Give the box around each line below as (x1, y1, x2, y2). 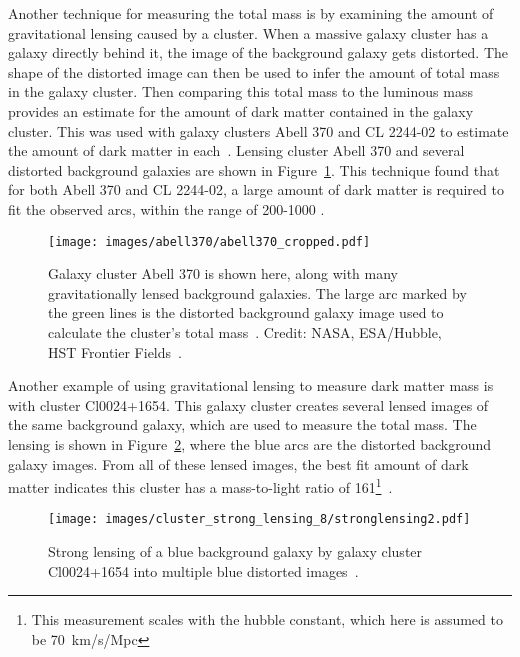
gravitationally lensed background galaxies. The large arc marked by (48, 282, 467, 303)
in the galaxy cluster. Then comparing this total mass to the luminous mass (8, 81, 473, 102)
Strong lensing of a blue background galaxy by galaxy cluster (48, 541, 423, 562)
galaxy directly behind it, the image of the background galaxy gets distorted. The (8, 42, 509, 63)
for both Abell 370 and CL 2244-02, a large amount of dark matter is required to (8, 179, 504, 200)
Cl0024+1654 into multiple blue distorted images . (48, 560, 359, 581)
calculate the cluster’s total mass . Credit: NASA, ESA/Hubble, (48, 321, 442, 342)
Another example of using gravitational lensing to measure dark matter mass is (8, 375, 494, 396)
